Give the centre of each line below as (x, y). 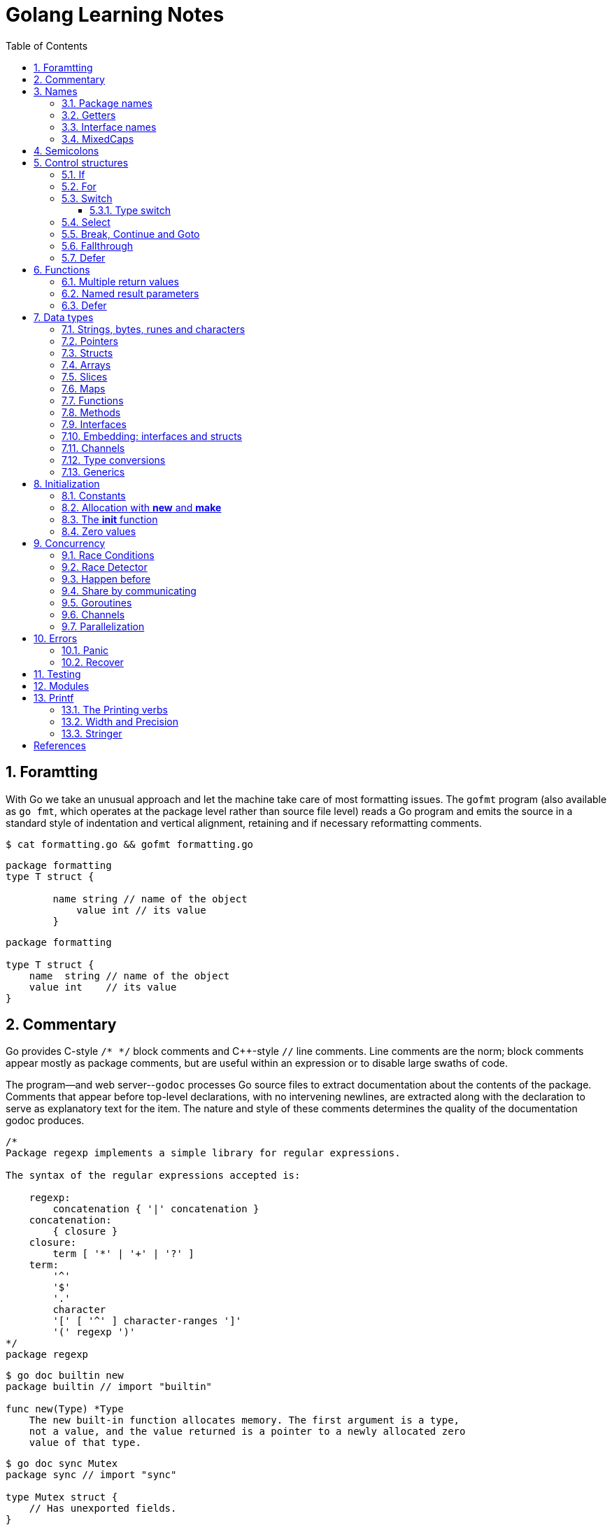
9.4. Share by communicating (129, 590)
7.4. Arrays (86, 364)
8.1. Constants (94, 495)
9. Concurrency (70, 543)
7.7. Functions (93, 400)
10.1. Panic (85, 650)
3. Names (56, 91)
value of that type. (85, 1443)
